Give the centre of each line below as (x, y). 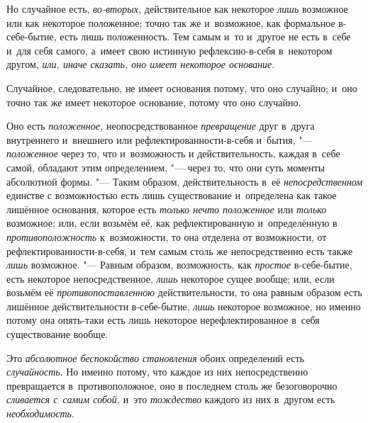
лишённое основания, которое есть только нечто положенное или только (167, 209)
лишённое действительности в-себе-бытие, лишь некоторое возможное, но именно (184, 306)
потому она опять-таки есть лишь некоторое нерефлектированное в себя (163, 320)
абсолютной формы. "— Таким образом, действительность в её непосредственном (185, 181)
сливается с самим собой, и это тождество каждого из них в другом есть (171, 399)
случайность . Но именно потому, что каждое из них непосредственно (157, 372)
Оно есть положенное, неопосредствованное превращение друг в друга (161, 126)
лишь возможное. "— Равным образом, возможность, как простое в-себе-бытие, (179, 265)
